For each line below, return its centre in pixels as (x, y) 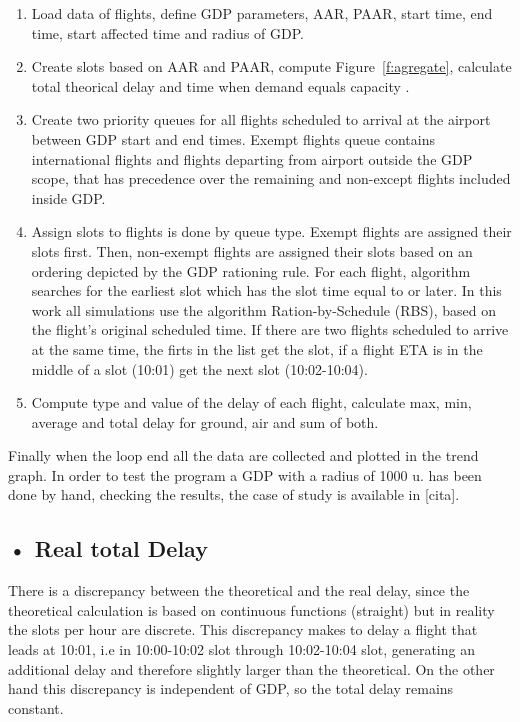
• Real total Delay (108, 548)
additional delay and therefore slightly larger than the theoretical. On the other (251, 668)
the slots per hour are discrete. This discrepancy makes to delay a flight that (243, 629)
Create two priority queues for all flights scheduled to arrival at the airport (261, 119)
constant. (36, 707)
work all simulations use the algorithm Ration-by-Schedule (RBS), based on (263, 309)
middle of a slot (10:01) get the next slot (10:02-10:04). (199, 368)
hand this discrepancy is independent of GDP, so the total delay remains (231, 688)
